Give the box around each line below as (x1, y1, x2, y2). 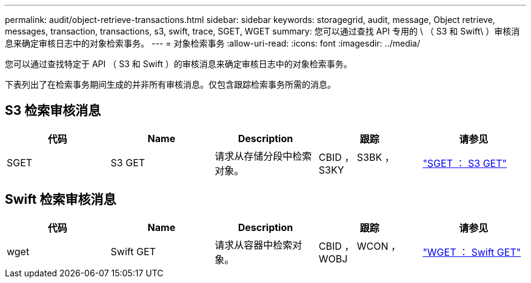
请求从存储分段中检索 (215, 149, 312, 162)
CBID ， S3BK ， (318, 151, 395, 163)
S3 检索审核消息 (5, 103, 101, 119)
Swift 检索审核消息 (5, 192, 116, 207)
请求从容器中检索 (215, 238, 293, 251)
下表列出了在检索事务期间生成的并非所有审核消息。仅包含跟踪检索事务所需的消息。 (5, 79, 336, 89)
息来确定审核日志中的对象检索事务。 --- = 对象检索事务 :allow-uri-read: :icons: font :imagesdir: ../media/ (5, 38, 421, 48)
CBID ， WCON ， (318, 239, 401, 252)
